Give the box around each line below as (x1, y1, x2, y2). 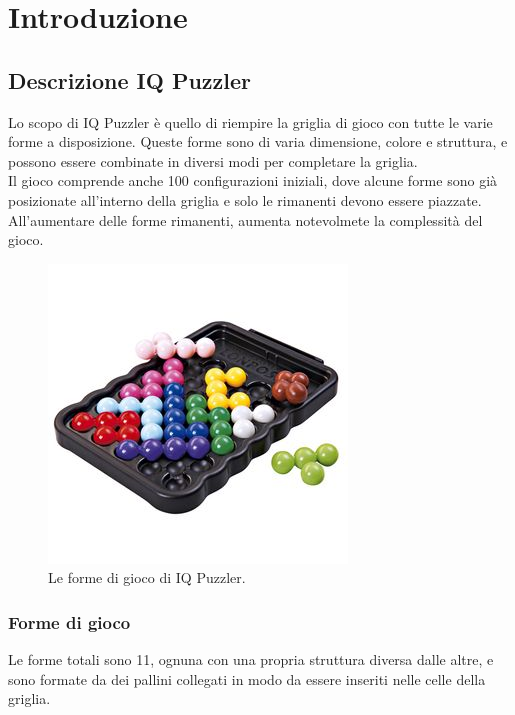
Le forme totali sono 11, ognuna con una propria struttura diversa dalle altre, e (8, 649, 494, 670)
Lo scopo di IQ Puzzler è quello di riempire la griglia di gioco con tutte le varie (8, 111, 493, 132)
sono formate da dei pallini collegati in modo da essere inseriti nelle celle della (8, 668, 486, 689)
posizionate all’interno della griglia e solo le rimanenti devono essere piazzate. (8, 189, 482, 210)
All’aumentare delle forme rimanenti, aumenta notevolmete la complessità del (8, 209, 483, 230)
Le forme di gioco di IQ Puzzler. (48, 567, 246, 588)
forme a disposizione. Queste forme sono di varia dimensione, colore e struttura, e (8, 131, 508, 152)
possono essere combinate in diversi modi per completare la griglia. (8, 150, 418, 171)
